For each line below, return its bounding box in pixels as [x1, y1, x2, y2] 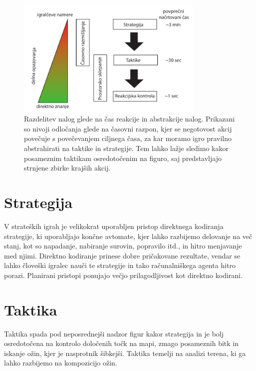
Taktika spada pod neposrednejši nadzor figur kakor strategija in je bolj [4, 328, 224, 338]
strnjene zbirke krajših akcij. [24, 162, 111, 173]
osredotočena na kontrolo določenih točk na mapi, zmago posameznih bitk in [4, 338, 239, 348]
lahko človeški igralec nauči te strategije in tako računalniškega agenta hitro [4, 260, 236, 270]
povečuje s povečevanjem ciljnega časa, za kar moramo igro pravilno [24, 133, 232, 143]
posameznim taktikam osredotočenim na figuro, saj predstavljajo [24, 152, 222, 163]
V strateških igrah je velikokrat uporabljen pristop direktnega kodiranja [4, 220, 224, 231]
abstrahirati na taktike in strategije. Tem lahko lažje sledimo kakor [24, 143, 229, 153]
